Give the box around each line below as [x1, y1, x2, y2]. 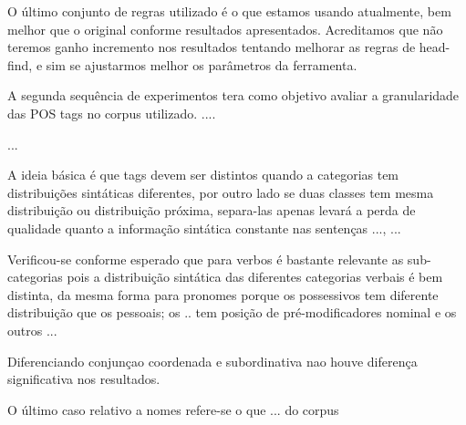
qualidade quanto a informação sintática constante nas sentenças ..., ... [7, 218, 401, 237]
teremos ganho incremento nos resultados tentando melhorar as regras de [7, 37, 416, 57]
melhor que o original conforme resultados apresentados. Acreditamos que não [7, 19, 443, 38]
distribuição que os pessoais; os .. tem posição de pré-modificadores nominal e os [7, 303, 457, 322]
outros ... [7, 320, 57, 339]
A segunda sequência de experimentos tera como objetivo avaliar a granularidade [7, 86, 460, 105]
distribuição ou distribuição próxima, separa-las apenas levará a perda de [7, 201, 416, 220]
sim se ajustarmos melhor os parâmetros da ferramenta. [46, 55, 357, 74]
